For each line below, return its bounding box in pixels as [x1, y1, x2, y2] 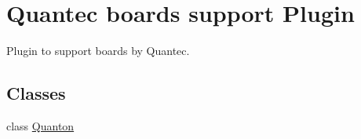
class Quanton [6, 117, 75, 134]
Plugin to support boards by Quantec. [6, 42, 190, 59]
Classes [6, 81, 66, 105]
